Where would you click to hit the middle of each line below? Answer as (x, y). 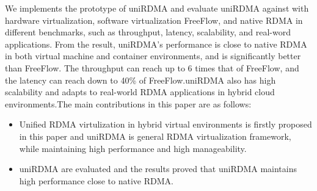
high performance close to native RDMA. (96, 180)
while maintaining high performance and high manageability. (133, 148)
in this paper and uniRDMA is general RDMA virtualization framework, (155, 136)
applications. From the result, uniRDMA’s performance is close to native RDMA (156, 44)
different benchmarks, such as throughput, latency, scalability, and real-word (148, 32)
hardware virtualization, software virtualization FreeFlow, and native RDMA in (154, 20)
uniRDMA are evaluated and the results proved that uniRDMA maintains (158, 169)
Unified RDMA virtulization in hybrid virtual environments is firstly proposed (166, 124)
